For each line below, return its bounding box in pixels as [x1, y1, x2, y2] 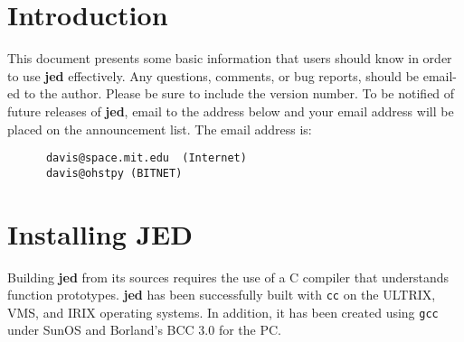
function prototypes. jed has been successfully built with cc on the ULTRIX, [7, 285, 436, 304]
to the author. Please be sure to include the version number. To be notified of [24, 84, 455, 103]
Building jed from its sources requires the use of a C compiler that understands [7, 267, 450, 286]
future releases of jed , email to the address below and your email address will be [7, 101, 454, 120]
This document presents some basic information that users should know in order [7, 49, 452, 68]
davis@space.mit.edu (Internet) [45, 152, 247, 165]
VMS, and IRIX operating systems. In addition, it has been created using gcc [7, 302, 439, 321]
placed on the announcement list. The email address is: [7, 119, 312, 138]
